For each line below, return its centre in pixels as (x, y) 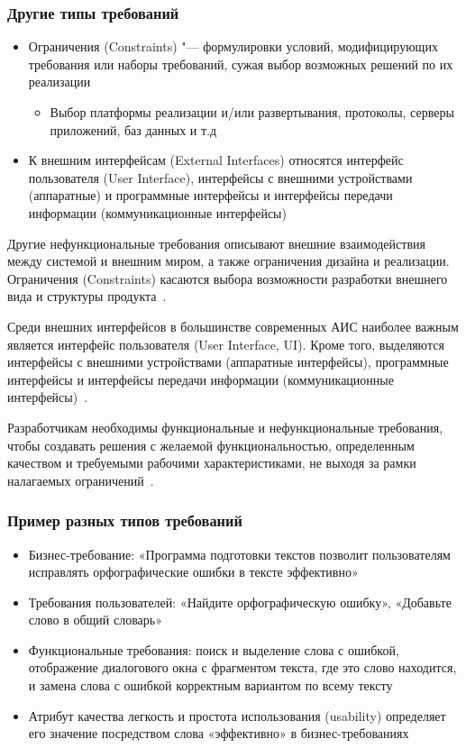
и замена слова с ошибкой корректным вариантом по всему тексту (210, 685)
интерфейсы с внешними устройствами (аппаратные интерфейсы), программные (228, 362)
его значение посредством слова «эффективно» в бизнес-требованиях (219, 733)
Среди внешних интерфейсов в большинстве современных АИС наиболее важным (233, 326)
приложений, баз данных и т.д (133, 129)
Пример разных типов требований (125, 520)
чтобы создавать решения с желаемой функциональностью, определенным (211, 445)
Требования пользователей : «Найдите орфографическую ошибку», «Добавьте (240, 602)
